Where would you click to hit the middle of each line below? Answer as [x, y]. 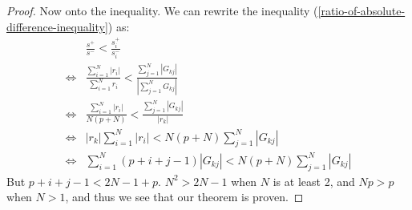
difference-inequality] [57, 26]
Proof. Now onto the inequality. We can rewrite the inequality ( [162, 10]
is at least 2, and [314, 181]
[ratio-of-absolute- [362, 10]
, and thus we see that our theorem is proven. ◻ [184, 197]
